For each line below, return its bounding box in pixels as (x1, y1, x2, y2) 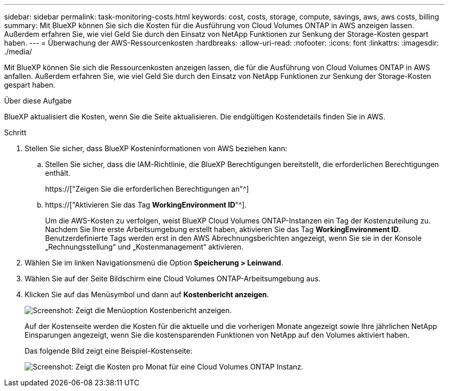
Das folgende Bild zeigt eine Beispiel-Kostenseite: (25, 346, 193, 355)
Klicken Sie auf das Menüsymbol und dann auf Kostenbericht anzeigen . (25, 290, 269, 299)
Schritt (4, 128, 27, 137)
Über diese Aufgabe (4, 96, 72, 105)
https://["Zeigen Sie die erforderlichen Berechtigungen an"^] (45, 184, 249, 193)
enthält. (45, 169, 71, 177)
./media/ (4, 47, 32, 56)
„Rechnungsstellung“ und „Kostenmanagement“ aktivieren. (45, 242, 243, 251)
